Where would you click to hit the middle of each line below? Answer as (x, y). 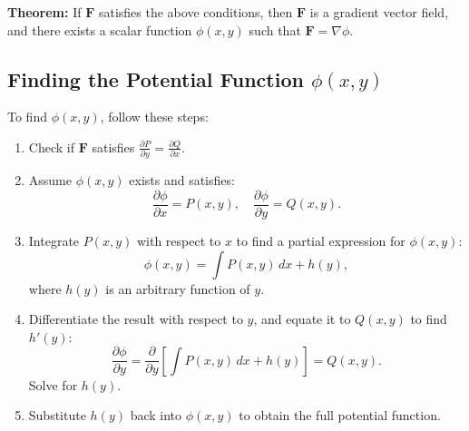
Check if (51, 147)
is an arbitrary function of (178, 288)
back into (156, 415)
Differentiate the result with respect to (136, 319)
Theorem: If (44, 12)
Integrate (54, 240)
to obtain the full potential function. (340, 415)
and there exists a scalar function (100, 29)
